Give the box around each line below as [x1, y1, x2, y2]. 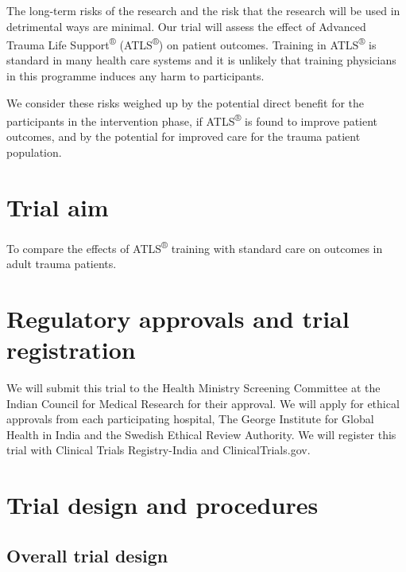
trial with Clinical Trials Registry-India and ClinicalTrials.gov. [6, 442, 311, 458]
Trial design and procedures [6, 488, 319, 521]
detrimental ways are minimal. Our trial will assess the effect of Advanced [6, 18, 366, 34]
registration [6, 333, 136, 365]
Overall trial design [6, 543, 168, 567]
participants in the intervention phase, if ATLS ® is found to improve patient [6, 111, 378, 129]
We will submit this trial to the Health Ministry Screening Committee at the [6, 379, 381, 395]
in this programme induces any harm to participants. [6, 68, 265, 84]
